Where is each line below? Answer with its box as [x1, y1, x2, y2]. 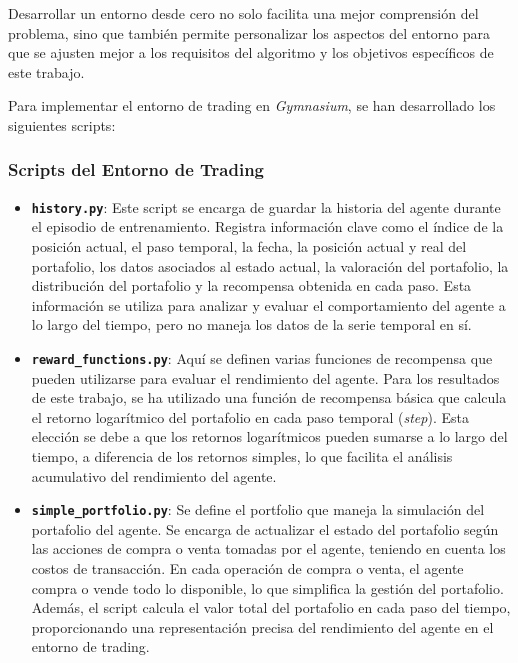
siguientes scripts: [8, 114, 116, 135]
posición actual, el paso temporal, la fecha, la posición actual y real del [31, 236, 467, 257]
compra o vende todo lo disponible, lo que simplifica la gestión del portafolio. [31, 577, 504, 598]
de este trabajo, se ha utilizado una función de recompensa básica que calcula [31, 387, 507, 408]
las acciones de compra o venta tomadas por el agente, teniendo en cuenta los [31, 538, 506, 559]
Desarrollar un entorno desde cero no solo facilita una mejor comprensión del [8, 3, 479, 23]
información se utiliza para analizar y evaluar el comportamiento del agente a [31, 294, 506, 315]
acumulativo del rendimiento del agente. [31, 465, 277, 486]
